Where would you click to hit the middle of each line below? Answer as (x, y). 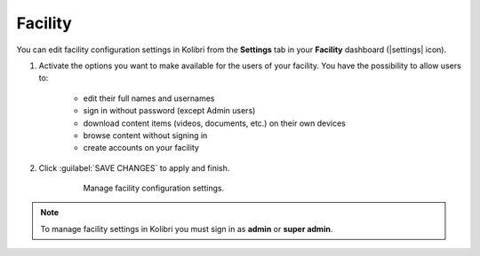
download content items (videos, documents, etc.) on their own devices (214, 123)
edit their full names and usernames (149, 98)
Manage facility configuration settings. (154, 188)
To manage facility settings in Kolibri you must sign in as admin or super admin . (187, 229)
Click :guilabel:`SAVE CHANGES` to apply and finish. (134, 167)
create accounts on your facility (141, 148)
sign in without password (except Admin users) (169, 111)
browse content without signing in (145, 135)
